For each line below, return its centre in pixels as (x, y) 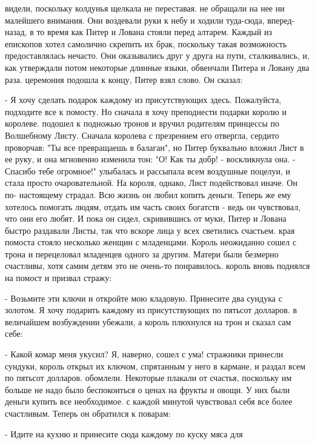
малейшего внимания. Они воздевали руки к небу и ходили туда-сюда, (135, 20)
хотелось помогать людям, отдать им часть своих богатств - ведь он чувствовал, (153, 206)
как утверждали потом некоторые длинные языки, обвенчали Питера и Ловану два (157, 67)
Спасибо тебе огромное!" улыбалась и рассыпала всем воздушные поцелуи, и (148, 171)
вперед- (281, 20)
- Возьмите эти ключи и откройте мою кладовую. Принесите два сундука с (144, 298)
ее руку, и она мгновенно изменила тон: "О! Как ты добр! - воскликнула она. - (150, 159)
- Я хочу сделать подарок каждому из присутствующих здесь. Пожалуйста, (143, 100)
